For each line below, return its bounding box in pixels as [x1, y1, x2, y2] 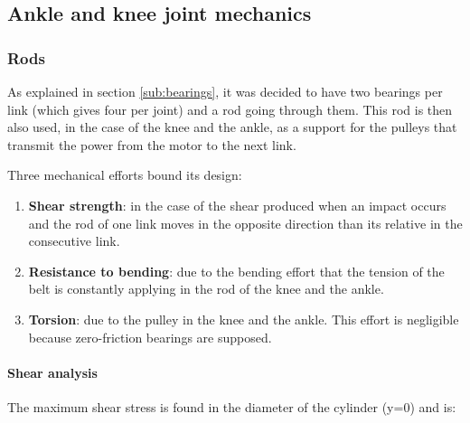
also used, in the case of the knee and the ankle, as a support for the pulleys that [7, 117, 457, 136]
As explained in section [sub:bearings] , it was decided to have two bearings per [7, 82, 443, 100]
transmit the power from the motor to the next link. [7, 135, 296, 154]
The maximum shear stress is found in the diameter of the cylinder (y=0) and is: [7, 397, 456, 416]
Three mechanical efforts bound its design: [7, 165, 242, 184]
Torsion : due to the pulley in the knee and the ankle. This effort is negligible [28, 309, 459, 328]
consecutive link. [28, 231, 120, 250]
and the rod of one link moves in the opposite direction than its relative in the [28, 213, 463, 232]
